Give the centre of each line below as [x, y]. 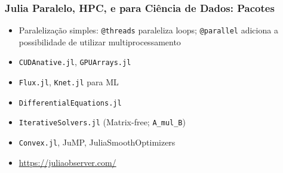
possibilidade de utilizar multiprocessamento [100, 41]
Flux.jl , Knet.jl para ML [69, 82]
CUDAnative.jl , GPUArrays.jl [75, 62]
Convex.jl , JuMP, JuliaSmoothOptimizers [97, 142]
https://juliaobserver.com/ [67, 162]
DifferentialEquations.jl [70, 103]
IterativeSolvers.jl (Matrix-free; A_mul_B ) [102, 122]
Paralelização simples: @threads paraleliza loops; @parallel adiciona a [148, 30]
